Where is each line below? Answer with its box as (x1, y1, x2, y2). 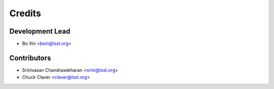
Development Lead (9, 27, 71, 36)
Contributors (9, 53, 51, 62)
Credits (9, 8, 42, 19)
